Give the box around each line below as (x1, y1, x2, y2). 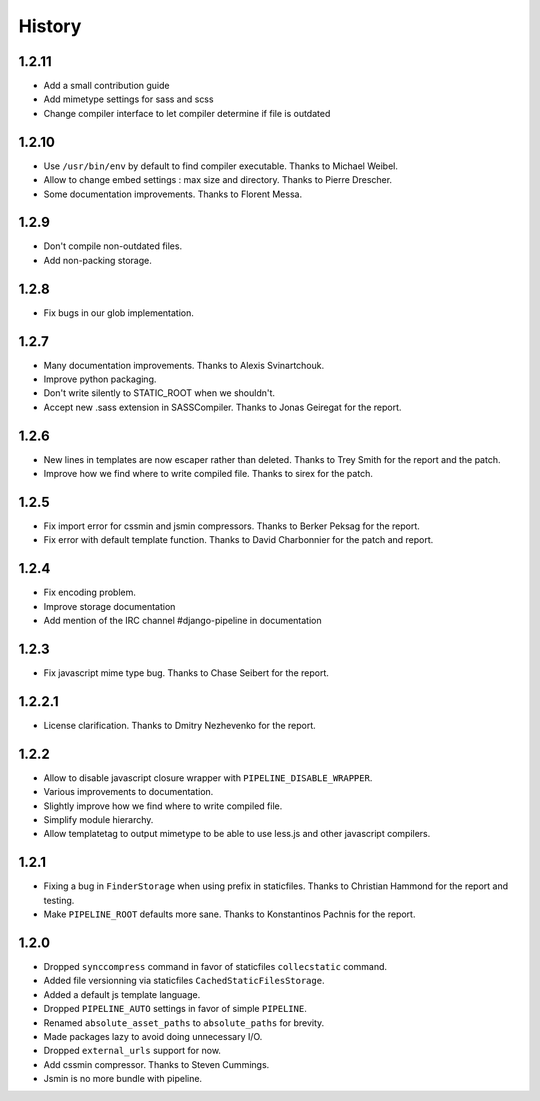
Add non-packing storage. (43, 254, 152, 266)
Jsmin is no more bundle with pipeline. (43, 1073, 203, 1085)
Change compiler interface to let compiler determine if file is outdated (43, 107, 331, 119)
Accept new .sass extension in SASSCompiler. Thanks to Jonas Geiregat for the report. (43, 401, 402, 413)
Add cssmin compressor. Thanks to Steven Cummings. (43, 1058, 270, 1070)
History (18, 15, 82, 37)
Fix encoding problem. (43, 586, 137, 599)
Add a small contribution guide (43, 80, 170, 92)
